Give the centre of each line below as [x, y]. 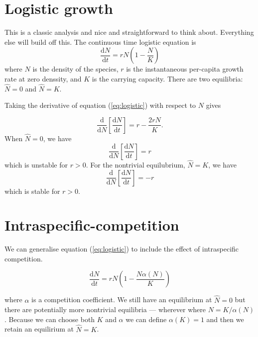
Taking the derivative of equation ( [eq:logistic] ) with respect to [100, 105]
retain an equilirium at [39, 329]
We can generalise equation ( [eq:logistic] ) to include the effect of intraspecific [122, 249]
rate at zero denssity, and [43, 78]
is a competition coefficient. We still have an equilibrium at [122, 299]
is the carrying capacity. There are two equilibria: [167, 78]
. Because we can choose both [50, 319]
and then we [225, 319]
